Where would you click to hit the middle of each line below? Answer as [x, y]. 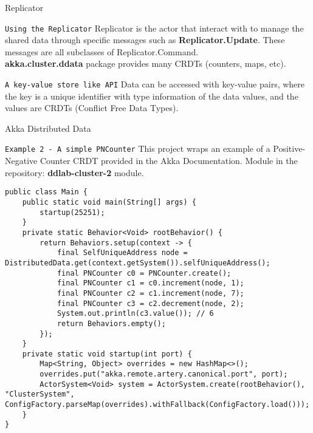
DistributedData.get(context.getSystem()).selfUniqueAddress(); [138, 263]
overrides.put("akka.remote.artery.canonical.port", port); [164, 374]
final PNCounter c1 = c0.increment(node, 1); [150, 283]
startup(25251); [72, 212]
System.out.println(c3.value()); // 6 [135, 314]
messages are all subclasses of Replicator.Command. [102, 51]
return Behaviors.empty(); [111, 323]
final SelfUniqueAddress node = [122, 253]
